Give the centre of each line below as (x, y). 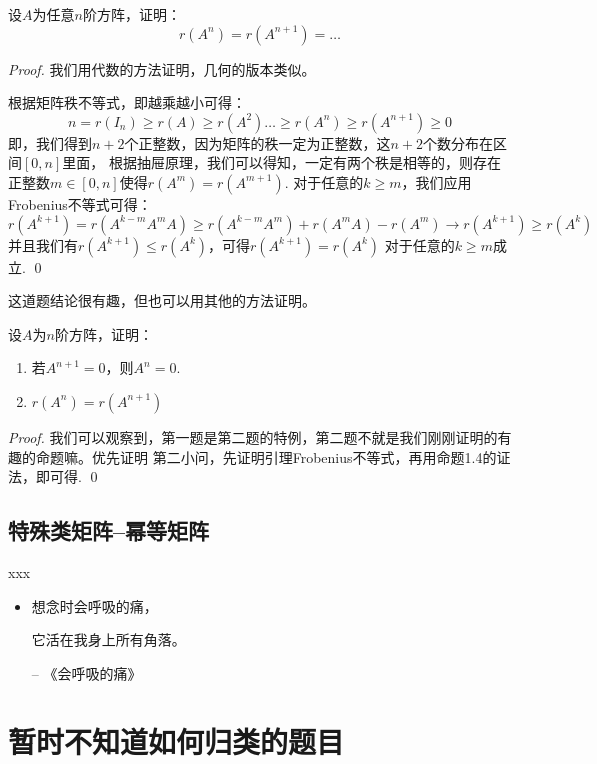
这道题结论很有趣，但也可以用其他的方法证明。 (162, 300)
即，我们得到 (50, 142)
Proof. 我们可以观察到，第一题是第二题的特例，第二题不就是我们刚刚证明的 (253, 436)
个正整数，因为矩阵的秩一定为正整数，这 (257, 142)
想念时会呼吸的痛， (94, 605)
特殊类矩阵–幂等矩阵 (109, 530)
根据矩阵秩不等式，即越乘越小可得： (127, 102)
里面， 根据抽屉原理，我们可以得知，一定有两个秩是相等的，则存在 (281, 162)
